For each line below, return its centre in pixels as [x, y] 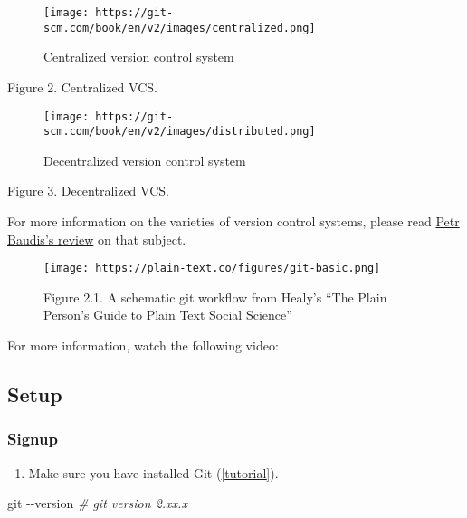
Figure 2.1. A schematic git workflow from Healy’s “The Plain [215, 297]
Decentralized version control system [145, 160]
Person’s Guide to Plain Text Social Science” [168, 315]
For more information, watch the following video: [143, 345]
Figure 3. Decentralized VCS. [88, 191]
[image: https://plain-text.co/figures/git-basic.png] [212, 269]
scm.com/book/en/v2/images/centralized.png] [180, 28]
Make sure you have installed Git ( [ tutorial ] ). [153, 472]
